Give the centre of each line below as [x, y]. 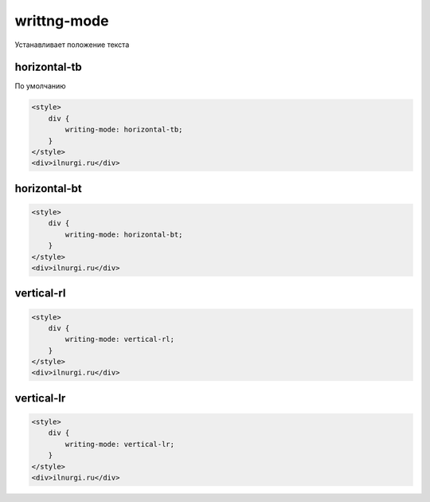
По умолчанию [41, 86]
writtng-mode [62, 21]
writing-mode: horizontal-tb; [124, 130]
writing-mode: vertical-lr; [120, 444]
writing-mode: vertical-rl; [120, 339]
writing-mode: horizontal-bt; [124, 234]
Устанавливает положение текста [72, 45]
